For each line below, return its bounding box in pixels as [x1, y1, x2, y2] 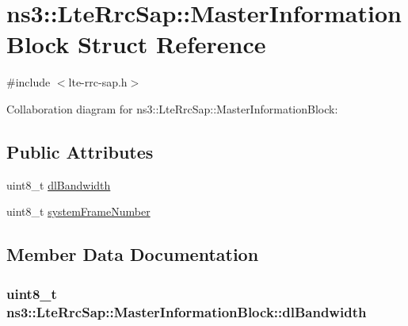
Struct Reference [77, 28, 266, 60]
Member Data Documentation [6, 242, 259, 267]
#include [6, 74, 51, 90]
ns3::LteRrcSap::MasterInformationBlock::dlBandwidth [6, 301, 367, 321]
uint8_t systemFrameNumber [6, 203, 151, 220]
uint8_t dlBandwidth [6, 176, 111, 193]
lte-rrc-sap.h [68, 74, 128, 90]
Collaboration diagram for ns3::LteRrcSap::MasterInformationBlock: [6, 100, 338, 117]
